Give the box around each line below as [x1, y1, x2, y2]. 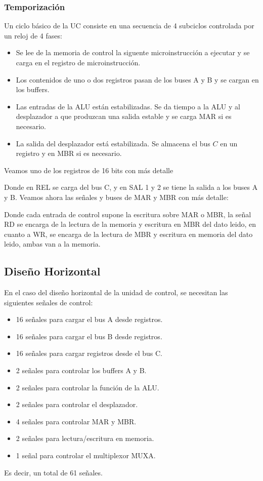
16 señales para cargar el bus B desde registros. [16, 331, 162, 341]
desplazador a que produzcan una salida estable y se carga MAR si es [16, 111, 232, 122]
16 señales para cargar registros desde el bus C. [16, 348, 162, 358]
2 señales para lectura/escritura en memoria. [16, 433, 154, 444]
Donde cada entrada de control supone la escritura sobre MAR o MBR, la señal [4, 209, 251, 219]
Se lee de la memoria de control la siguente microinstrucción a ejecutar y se [16, 47, 250, 58]
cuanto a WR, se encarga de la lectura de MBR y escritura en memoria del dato [4, 228, 253, 239]
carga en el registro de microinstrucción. [16, 57, 141, 67]
